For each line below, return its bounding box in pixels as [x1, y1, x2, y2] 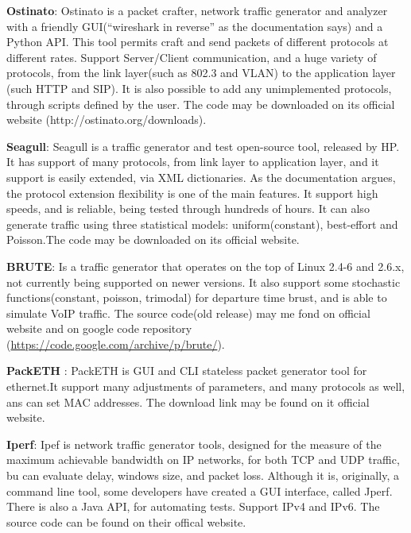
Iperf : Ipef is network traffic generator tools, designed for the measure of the [6, 435, 382, 452]
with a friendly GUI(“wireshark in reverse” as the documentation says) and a [6, 17, 383, 34]
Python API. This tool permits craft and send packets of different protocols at [6, 33, 389, 50]
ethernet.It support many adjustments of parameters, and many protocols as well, [6, 378, 405, 395]
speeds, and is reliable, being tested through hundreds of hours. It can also [6, 200, 370, 217]
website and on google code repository [6, 320, 192, 337]
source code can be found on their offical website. [6, 513, 246, 530]
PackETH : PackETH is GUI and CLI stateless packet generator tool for [6, 362, 367, 379]
